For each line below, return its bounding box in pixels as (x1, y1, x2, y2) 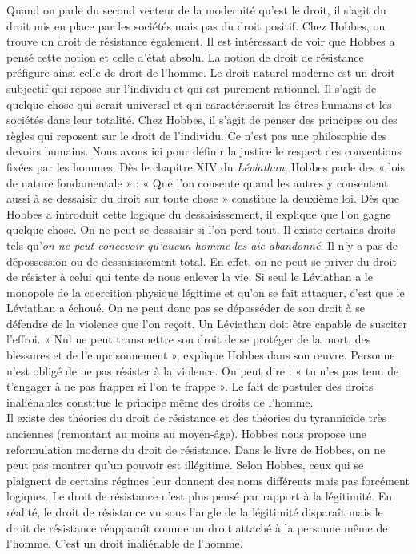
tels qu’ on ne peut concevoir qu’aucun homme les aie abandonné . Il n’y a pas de (6, 236, 398, 253)
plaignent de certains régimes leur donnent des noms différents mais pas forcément (6, 472, 410, 488)
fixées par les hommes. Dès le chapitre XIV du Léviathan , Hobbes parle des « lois (6, 158, 405, 175)
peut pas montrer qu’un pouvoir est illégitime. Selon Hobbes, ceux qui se (6, 456, 364, 473)
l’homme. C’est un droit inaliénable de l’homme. (6, 535, 243, 552)
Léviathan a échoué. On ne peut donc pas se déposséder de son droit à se (6, 299, 365, 316)
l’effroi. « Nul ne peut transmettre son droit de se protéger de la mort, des (6, 331, 371, 347)
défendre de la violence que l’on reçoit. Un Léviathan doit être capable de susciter (6, 315, 407, 331)
